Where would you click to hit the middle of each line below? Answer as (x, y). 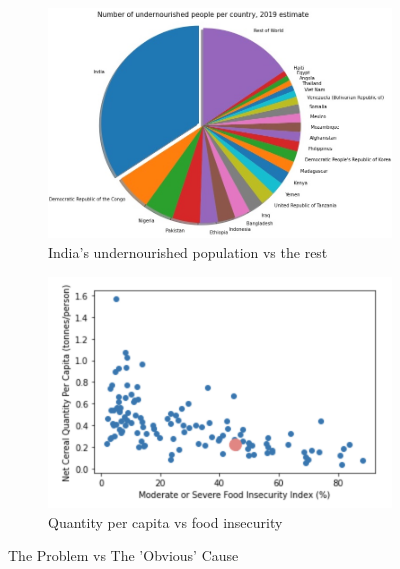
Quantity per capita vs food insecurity (165, 521)
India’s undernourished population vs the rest (188, 251)
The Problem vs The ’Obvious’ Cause (123, 555)
